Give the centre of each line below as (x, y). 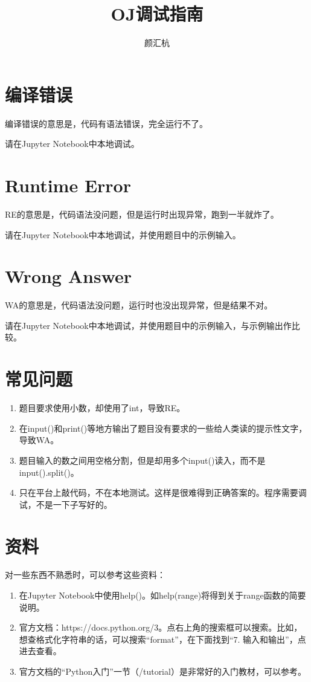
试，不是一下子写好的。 (66, 504)
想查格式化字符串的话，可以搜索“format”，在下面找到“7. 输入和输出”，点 (162, 639)
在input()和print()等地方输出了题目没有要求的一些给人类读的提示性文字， (163, 428)
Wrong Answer (69, 276)
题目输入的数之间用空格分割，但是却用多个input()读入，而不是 (142, 460)
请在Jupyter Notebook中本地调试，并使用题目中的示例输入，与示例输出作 (148, 325)
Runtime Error (68, 185)
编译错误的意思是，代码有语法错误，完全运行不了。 (106, 123)
